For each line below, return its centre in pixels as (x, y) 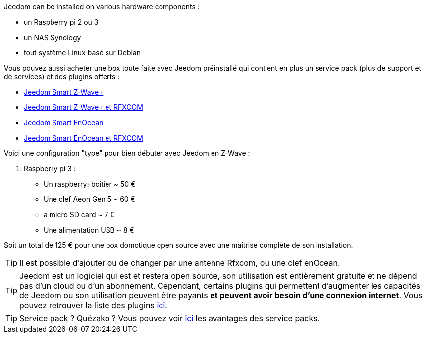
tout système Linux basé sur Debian (82, 53)
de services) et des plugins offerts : (62, 76)
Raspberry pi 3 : (50, 168)
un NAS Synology (53, 37)
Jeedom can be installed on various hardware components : (102, 7)
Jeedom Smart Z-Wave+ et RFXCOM (83, 107)
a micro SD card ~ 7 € (79, 215)
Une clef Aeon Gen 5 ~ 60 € (89, 199)
